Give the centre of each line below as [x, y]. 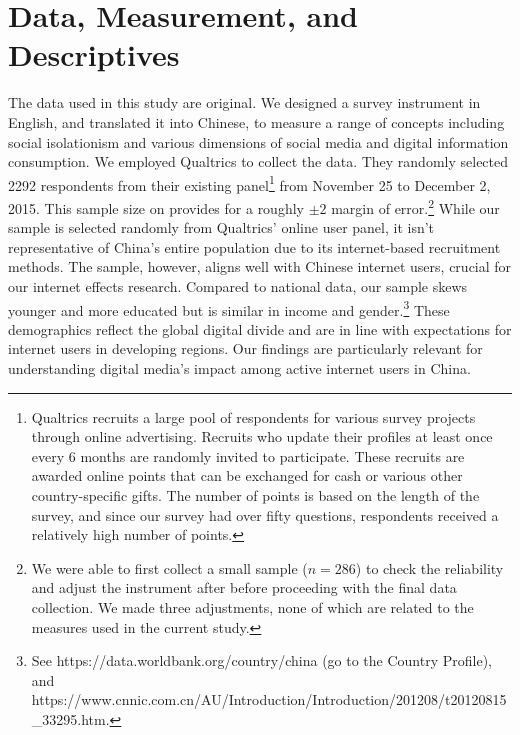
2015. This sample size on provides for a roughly [156, 207]
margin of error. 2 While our [415, 206]
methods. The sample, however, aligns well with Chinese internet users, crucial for [260, 266]
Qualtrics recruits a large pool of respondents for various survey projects [253, 416]
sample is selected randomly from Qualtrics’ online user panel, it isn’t [221, 227]
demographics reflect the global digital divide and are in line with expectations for [260, 328]
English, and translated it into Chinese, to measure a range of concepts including [256, 121]
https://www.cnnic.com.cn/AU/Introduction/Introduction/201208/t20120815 [269, 699]
